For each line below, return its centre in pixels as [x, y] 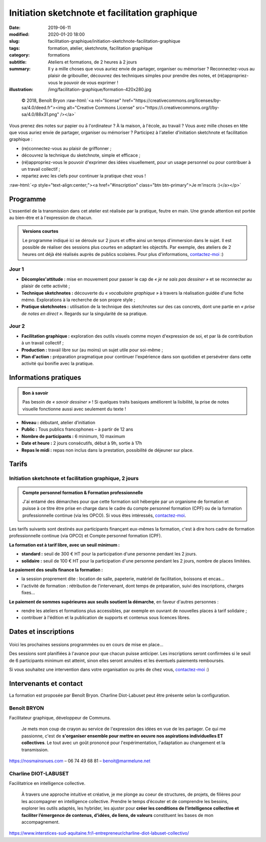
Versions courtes [40, 231]
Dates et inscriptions [42, 632]
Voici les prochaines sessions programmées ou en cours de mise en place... [86, 644]
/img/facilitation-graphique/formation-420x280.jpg [100, 90]
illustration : [21, 90]
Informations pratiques [45, 378]
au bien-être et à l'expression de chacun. [51, 218]
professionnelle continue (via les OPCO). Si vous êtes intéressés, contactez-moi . [104, 515]
